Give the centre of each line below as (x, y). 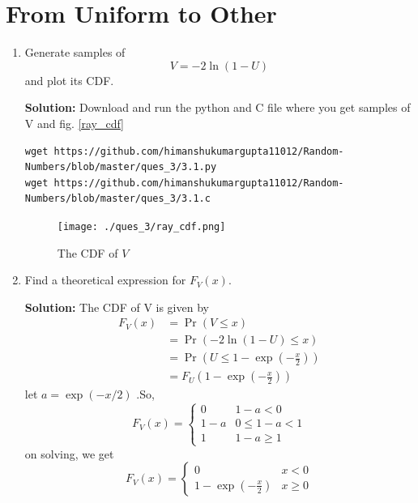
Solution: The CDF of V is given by (117, 307)
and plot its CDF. (69, 80)
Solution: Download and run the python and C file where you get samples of (218, 107)
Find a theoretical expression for (105, 280)
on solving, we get (69, 453)
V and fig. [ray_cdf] (74, 123)
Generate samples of (75, 52)
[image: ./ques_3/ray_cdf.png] (141, 226)
